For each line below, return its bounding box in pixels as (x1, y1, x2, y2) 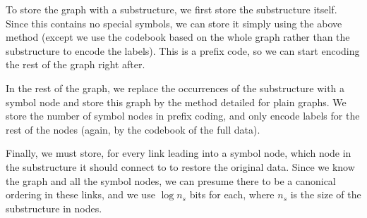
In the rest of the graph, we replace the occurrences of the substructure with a (6, 80, 345, 95)
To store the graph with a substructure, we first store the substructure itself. (6, 2, 337, 16)
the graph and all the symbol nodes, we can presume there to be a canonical (6, 173, 336, 188)
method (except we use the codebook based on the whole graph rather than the (6, 30, 350, 44)
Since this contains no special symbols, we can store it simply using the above (6, 15, 342, 30)
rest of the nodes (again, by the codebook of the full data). (6, 122, 260, 136)
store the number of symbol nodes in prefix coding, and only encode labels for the (6, 108, 360, 123)
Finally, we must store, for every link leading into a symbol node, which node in (6, 146, 351, 160)
